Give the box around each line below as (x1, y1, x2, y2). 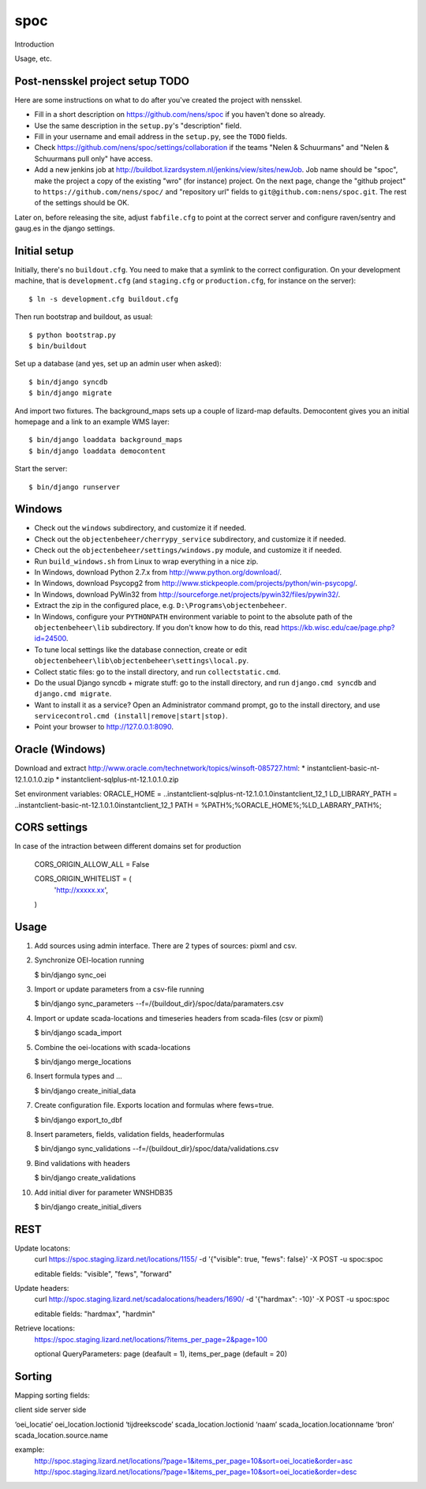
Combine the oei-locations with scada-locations (34, 1042, 191, 1052)
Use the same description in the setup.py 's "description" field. (34, 121, 242, 130)
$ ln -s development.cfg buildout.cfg (28, 294, 179, 303)
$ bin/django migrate (28, 388, 112, 398)
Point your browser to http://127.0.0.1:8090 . (34, 722, 174, 732)
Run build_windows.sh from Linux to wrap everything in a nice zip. (34, 557, 259, 566)
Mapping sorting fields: (14, 1390, 90, 1400)
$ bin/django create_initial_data (34, 1086, 136, 1095)
